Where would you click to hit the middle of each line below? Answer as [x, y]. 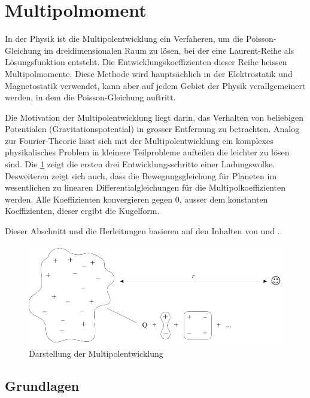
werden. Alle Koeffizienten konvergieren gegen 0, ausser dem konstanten [136, 199]
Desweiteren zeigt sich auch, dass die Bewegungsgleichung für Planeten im [141, 175]
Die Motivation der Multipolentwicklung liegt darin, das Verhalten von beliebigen [154, 117]
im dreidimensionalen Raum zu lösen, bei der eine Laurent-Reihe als [169, 50]
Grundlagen [42, 385]
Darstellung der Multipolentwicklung [96, 353]
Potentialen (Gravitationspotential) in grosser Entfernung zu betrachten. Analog [152, 129]
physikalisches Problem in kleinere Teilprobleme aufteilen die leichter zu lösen [147, 152]
